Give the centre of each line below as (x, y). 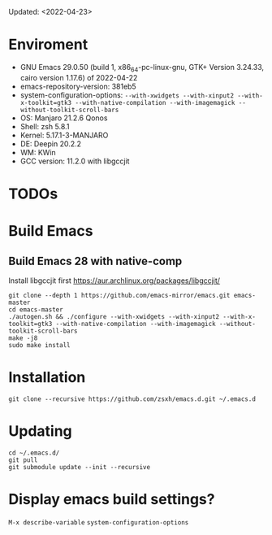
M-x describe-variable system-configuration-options (99, 522)
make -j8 (23, 338)
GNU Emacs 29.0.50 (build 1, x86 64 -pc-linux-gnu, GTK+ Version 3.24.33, (142, 68)
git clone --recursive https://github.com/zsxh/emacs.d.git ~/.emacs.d (132, 399)
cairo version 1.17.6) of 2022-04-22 (79, 77)
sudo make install (39, 345)
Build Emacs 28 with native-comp (95, 261)
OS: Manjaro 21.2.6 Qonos (64, 118)
